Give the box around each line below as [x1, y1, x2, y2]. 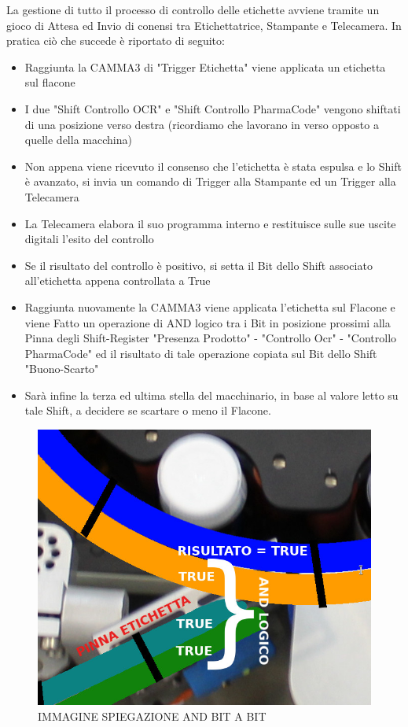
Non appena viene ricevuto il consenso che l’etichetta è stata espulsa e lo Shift [24, 157, 402, 174]
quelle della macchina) [24, 131, 132, 148]
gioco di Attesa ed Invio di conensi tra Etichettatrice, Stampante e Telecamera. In [6, 17, 402, 33]
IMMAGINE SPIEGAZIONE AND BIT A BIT [38, 707, 266, 724]
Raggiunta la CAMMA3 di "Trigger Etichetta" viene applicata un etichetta [24, 58, 386, 75]
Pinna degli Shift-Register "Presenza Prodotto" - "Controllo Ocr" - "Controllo [24, 330, 397, 346]
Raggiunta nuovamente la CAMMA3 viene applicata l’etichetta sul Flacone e [24, 298, 395, 315]
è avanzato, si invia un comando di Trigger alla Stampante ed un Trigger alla [24, 173, 396, 190]
